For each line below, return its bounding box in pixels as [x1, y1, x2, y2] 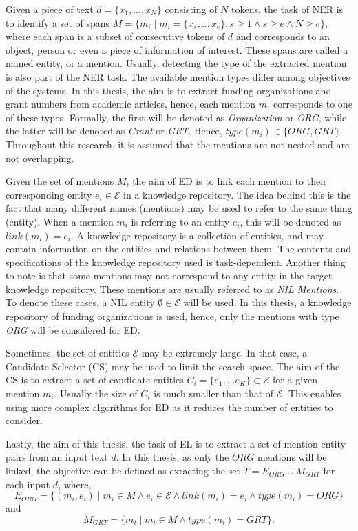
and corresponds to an [235, 29, 330, 43]
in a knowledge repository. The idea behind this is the [123, 187, 351, 201]
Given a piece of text [6, 2, 94, 16]
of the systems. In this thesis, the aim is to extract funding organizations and [6, 83, 332, 97]
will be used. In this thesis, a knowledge [183, 295, 352, 310]
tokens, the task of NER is [231, 2, 344, 16]
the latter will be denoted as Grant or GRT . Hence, [6, 123, 222, 138]
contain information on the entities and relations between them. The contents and [6, 241, 351, 256]
